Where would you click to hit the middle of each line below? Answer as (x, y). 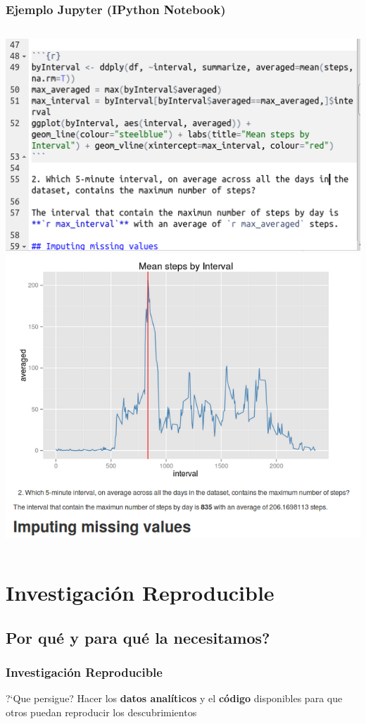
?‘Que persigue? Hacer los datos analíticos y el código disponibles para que (174, 698)
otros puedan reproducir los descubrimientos (101, 712)
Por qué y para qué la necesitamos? (138, 637)
